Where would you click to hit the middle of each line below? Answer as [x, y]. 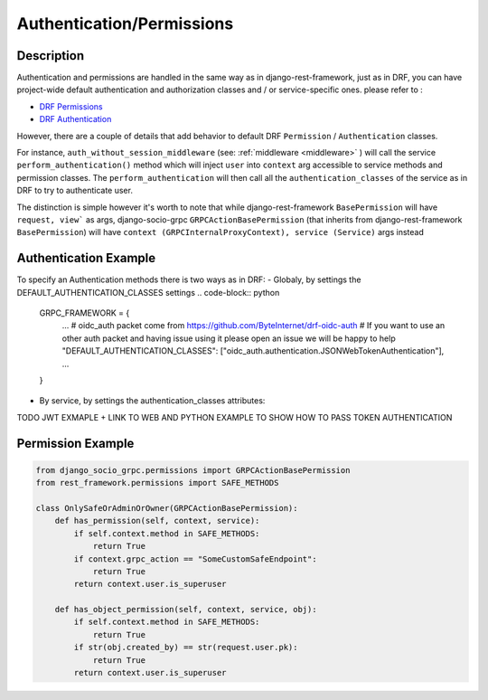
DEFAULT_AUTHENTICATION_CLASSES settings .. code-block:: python [148, 292]
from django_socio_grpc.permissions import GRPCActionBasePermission [193, 470]
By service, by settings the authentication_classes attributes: [152, 401]
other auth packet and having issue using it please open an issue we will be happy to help [229, 338]
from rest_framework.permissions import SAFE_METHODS [157, 483]
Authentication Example [86, 258]
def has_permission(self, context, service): [157, 521]
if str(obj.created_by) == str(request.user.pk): [186, 648]
